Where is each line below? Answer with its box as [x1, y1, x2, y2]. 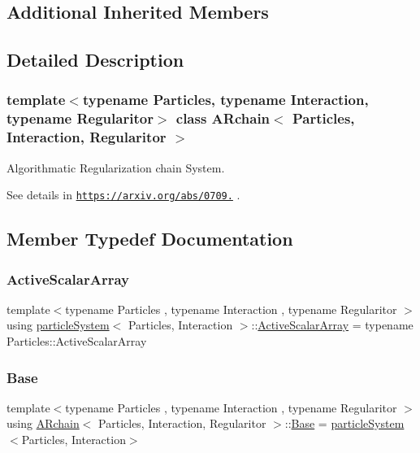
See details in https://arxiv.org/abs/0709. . [6, 186, 240, 203]
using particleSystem [6, 316, 110, 333]
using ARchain [6, 415, 80, 432]
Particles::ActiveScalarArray [6, 333, 147, 350]
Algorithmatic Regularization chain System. [6, 159, 225, 176]
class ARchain [175, 108, 271, 128]
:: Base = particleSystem [284, 415, 405, 432]
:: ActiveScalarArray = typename [251, 316, 414, 333]
